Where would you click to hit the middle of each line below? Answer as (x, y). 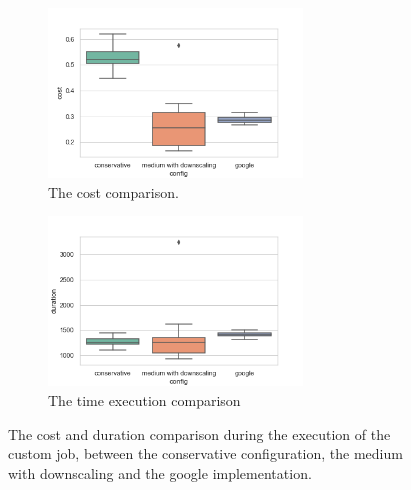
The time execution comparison (144, 399)
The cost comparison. (113, 191)
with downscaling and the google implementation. (160, 472)
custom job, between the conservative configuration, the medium (205, 453)
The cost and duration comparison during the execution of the (199, 433)
